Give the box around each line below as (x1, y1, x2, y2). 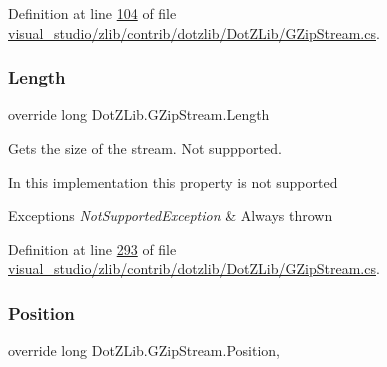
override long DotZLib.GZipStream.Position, (8, 340, 280, 361)
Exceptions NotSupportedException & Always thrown (8, 205, 333, 226)
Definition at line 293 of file (8, 238, 177, 259)
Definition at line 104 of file (8, 3, 177, 23)
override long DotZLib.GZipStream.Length (8, 104, 270, 125)
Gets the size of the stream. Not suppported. (8, 138, 282, 158)
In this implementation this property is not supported (8, 171, 338, 192)
